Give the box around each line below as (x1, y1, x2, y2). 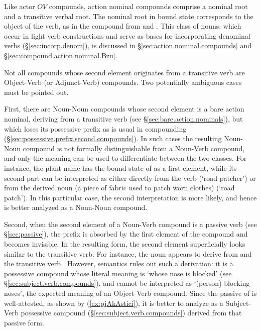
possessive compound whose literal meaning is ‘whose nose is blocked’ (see (4, 268, 232, 278)
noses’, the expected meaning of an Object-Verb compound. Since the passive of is (4, 288, 257, 298)
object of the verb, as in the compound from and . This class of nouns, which (4, 21, 241, 31)
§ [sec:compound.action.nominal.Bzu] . (4, 50, 117, 60)
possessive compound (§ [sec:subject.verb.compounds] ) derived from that (21, 307, 242, 318)
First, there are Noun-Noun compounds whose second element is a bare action (4, 103, 244, 114)
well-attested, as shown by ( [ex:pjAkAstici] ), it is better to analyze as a (4, 297, 223, 308)
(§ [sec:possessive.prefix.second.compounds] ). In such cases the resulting (4, 133, 222, 144)
